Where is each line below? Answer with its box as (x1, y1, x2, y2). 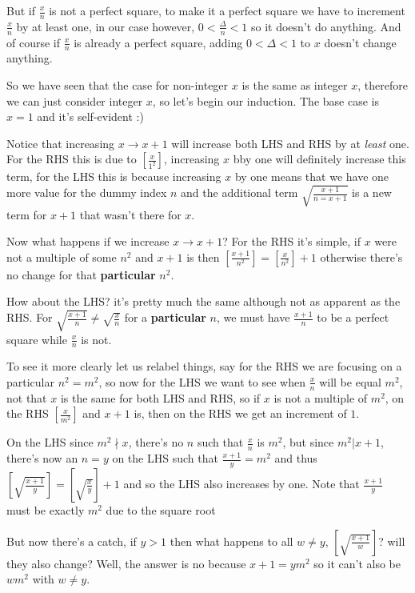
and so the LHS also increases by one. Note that (123, 475, 360, 492)
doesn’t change (324, 34, 397, 50)
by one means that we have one (234, 168, 389, 185)
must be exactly (6, 502, 85, 519)
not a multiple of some (6, 248, 117, 265)
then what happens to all (170, 532, 293, 549)
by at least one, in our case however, (16, 18, 195, 34)
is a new (352, 184, 392, 201)
